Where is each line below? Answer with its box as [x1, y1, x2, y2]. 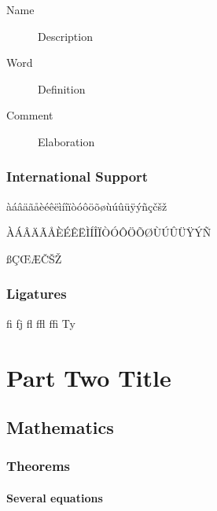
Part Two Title [6, 361, 171, 393]
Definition [38, 80, 86, 97]
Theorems [6, 456, 71, 476]
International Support [6, 167, 149, 186]
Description [38, 28, 93, 44]
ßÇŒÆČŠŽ [6, 250, 62, 267]
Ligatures [6, 284, 67, 303]
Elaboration [38, 133, 95, 149]
